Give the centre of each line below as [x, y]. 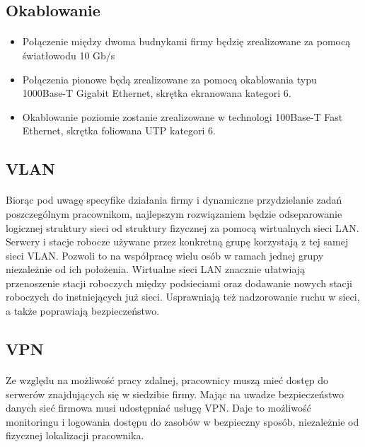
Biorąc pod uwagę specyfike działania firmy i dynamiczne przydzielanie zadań [174, 200]
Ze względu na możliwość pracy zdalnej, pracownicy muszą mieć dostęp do [167, 380]
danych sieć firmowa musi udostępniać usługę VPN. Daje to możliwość [158, 408]
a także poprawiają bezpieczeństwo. [83, 311]
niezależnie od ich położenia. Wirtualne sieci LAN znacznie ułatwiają [156, 269]
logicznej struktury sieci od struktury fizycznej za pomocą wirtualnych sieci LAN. [182, 227]
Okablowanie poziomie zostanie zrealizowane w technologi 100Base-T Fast [182, 116]
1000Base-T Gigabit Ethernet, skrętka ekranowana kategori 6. [157, 93]
